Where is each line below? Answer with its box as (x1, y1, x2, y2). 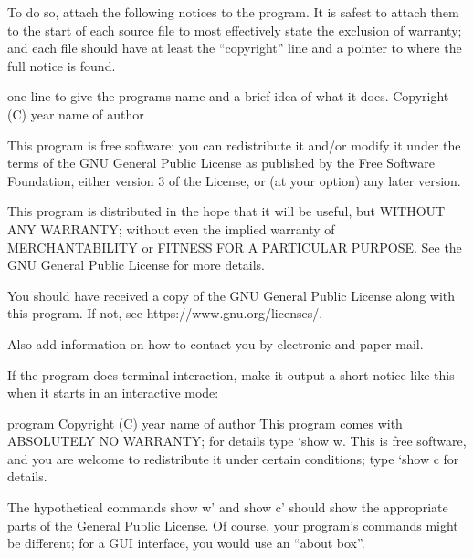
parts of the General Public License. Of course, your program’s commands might (7, 515, 458, 534)
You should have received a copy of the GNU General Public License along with (7, 285, 456, 305)
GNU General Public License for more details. (7, 255, 266, 274)
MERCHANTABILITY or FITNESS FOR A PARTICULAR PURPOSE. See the (7, 237, 462, 256)
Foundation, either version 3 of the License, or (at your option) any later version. (7, 170, 461, 190)
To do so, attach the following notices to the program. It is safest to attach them (7, 3, 459, 21)
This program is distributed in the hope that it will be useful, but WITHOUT (7, 201, 446, 221)
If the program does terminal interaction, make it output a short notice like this (7, 365, 455, 384)
